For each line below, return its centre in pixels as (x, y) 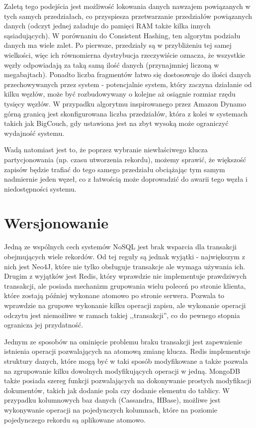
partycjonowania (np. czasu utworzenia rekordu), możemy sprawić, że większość (125, 159)
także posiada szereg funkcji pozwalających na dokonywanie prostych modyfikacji (128, 380)
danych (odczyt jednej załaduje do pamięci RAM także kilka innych (107, 26)
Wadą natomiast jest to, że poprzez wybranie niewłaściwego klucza (106, 150)
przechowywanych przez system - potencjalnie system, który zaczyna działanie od (128, 84)
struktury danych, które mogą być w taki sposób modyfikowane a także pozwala (126, 361)
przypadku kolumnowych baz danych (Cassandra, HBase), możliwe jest (112, 400)
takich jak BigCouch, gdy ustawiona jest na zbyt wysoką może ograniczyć (116, 123)
